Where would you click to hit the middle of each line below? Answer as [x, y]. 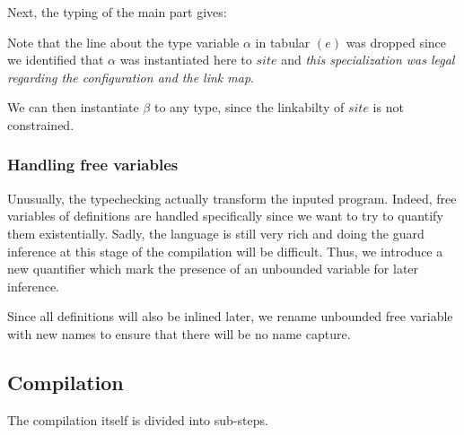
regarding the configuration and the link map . [131, 77]
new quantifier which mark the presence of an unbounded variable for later [213, 269]
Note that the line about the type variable [123, 42]
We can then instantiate [73, 107]
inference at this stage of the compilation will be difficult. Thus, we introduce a [225, 251]
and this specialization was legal [368, 60]
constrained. [41, 124]
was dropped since [396, 42]
